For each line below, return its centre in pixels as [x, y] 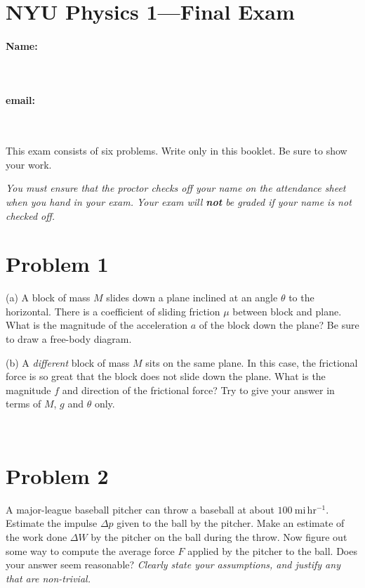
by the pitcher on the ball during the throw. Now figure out [219, 536]
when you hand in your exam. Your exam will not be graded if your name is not [179, 201]
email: [21, 100]
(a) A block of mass [48, 298]
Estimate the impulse [52, 523]
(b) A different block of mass [68, 362]
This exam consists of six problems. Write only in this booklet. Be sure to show [177, 151]
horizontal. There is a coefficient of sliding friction [113, 311]
